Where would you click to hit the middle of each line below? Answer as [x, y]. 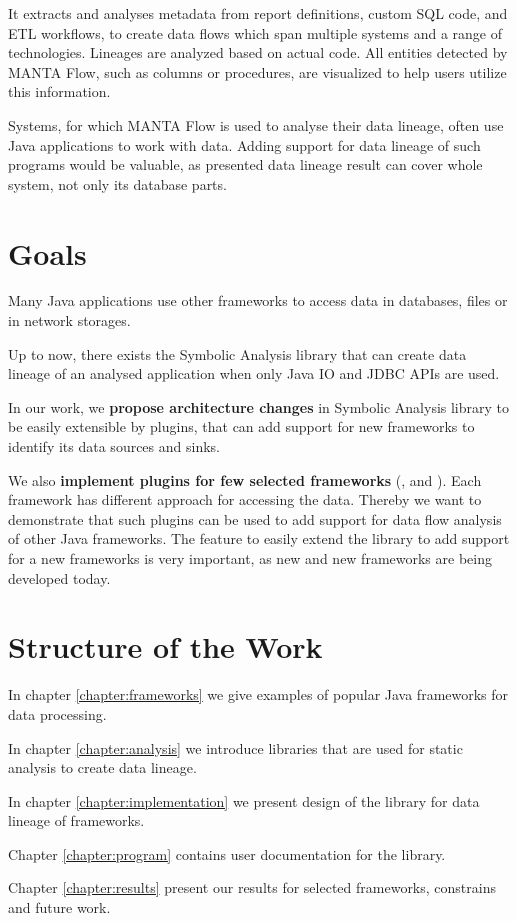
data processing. [57, 713]
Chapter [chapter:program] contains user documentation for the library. [227, 853]
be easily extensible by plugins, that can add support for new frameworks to [241, 426]
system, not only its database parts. [117, 183]
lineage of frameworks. [76, 820]
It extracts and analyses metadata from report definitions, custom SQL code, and [258, 13]
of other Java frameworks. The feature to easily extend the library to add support [259, 538]
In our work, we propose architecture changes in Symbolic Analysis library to [259, 406]
